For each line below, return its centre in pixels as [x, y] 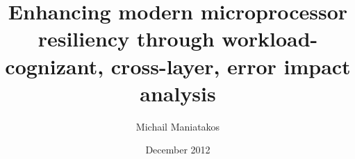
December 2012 [178, 150]
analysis [178, 93]
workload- [270, 39]
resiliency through [126, 39]
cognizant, [55, 66]
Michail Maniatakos [178, 126]
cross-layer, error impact [231, 66]
